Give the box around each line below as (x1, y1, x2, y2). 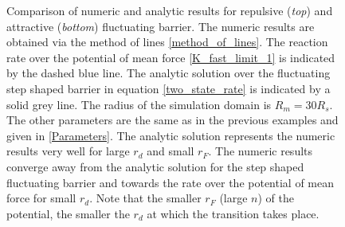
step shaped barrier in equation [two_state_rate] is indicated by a (6, 80, 331, 96)
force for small (6, 190, 76, 206)
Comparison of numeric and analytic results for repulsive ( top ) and (6, 2, 333, 18)
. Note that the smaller (89, 190, 202, 206)
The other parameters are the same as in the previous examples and (6, 112, 339, 128)
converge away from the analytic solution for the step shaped (6, 158, 304, 174)
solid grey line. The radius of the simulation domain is (6, 96, 272, 112)
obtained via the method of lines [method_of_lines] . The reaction (6, 33, 328, 50)
